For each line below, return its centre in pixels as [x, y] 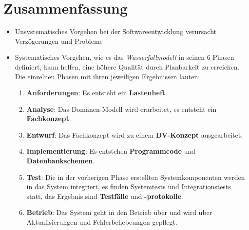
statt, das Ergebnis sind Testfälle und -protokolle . [105, 196]
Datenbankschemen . [61, 161]
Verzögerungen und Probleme [59, 41]
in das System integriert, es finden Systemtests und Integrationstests [129, 186]
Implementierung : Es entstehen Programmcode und [111, 151]
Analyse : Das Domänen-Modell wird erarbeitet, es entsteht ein [122, 109]
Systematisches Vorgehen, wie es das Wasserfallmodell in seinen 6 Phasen [124, 57]
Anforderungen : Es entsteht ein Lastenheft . [97, 93]
